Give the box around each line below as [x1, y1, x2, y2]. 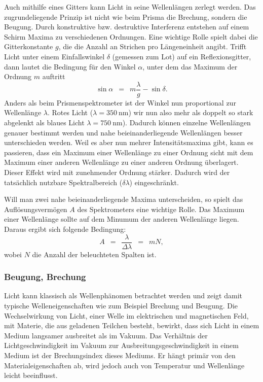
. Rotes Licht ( [47, 107, 93, 118]
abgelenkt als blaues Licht [4, 117, 85, 127]
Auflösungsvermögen [4, 203, 67, 214]
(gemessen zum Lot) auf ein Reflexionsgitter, [112, 51, 251, 61]
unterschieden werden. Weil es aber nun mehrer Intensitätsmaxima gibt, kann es [4, 137, 253, 148]
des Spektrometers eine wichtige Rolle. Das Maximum [77, 203, 245, 214]
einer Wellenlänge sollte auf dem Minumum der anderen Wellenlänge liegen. [4, 214, 239, 224]
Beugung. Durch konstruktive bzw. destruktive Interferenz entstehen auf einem [4, 21, 249, 32]
